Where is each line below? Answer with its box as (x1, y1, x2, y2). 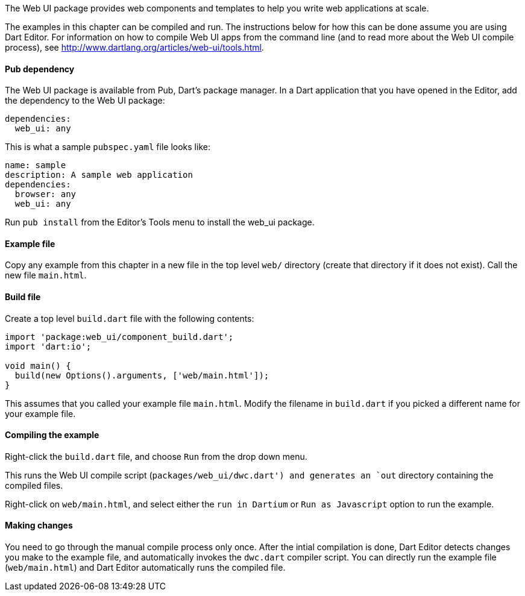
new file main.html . (5, 270, 87, 281)
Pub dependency (5, 63, 75, 74)
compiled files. (5, 480, 63, 491)
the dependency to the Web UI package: (5, 95, 165, 106)
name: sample (5, 160, 66, 171)
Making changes (5, 520, 73, 531)
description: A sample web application (5, 170, 193, 180)
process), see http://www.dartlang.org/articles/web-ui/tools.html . (5, 42, 264, 52)
